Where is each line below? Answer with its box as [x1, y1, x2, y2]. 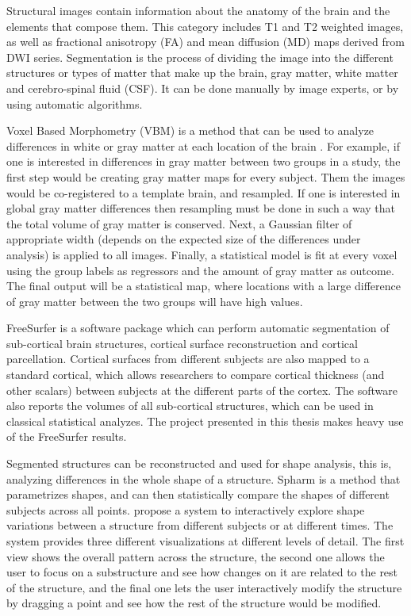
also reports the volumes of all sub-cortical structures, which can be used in [6, 397, 374, 414]
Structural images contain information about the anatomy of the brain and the [6, 2, 390, 18]
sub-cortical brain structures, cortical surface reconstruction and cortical [6, 335, 358, 351]
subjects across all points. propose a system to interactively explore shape [6, 501, 365, 518]
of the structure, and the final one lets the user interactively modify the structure [6, 579, 402, 595]
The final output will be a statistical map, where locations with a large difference [6, 277, 401, 294]
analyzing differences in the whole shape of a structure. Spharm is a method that [6, 470, 401, 487]
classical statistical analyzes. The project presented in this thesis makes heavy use [6, 412, 404, 429]
